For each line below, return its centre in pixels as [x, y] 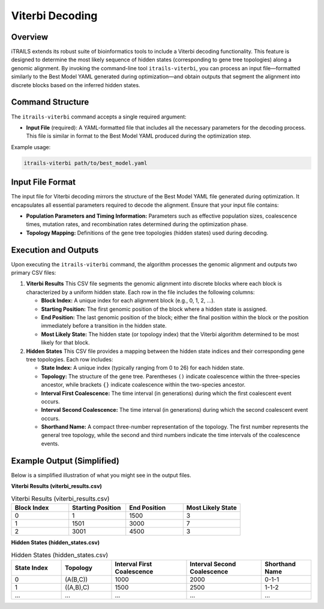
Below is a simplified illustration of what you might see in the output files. [101, 475]
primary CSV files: [34, 273]
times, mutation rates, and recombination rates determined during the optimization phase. [137, 224]
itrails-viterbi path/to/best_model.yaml [85, 163]
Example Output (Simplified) [65, 461]
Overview [30, 37]
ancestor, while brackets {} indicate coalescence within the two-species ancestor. [143, 385]
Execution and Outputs [55, 250]
